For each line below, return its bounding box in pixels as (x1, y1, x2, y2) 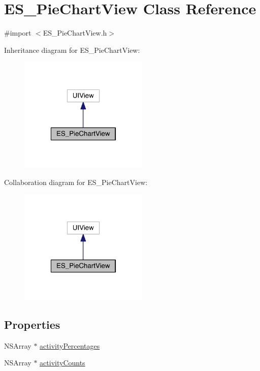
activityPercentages (40, 340, 100, 351)
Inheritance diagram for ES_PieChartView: (4, 44, 140, 55)
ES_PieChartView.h (43, 27, 107, 38)
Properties (4, 316, 60, 332)
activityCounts (40, 357, 85, 368)
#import (4, 27, 31, 38)
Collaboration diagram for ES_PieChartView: (4, 176, 148, 187)
